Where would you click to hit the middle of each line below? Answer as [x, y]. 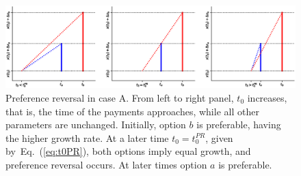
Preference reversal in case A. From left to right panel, [120, 97]
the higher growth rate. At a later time [87, 137]
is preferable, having [239, 124]
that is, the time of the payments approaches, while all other [132, 111]
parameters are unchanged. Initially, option [96, 124]
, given [219, 137]
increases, [267, 97]
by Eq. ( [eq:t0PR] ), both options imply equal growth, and [128, 151]
